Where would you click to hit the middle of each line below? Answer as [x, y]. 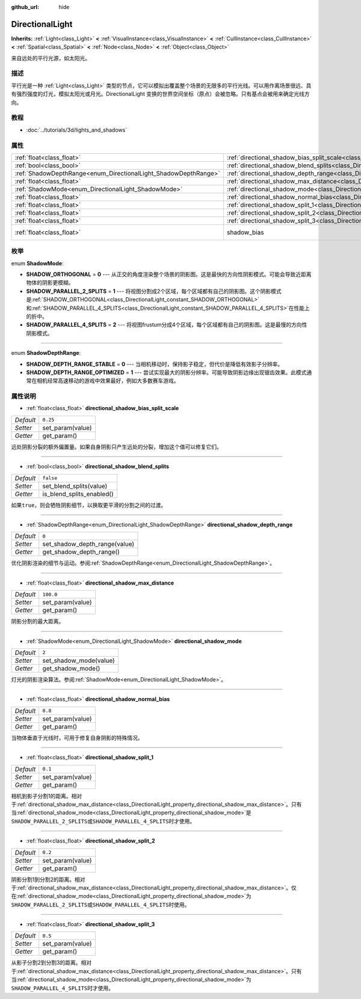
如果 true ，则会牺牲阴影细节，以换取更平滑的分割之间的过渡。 [89, 505]
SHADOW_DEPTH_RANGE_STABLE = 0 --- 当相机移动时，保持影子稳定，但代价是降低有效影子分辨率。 [155, 364]
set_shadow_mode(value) [79, 660]
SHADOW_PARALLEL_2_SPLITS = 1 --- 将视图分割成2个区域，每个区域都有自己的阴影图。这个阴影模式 [154, 291]
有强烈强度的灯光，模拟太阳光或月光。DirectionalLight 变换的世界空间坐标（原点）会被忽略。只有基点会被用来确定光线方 [160, 94]
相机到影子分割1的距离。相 [44, 796]
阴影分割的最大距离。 [38, 621]
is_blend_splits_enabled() [78, 494]
